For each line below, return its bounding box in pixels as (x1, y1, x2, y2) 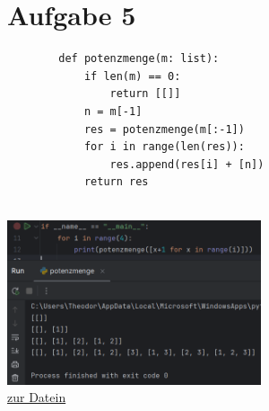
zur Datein (7, 388, 66, 407)
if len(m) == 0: (83, 69, 181, 83)
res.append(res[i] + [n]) (109, 157, 265, 171)
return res (83, 175, 149, 189)
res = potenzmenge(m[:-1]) (83, 122, 245, 136)
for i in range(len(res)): (83, 140, 245, 154)
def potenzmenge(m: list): (58, 52, 220, 66)
